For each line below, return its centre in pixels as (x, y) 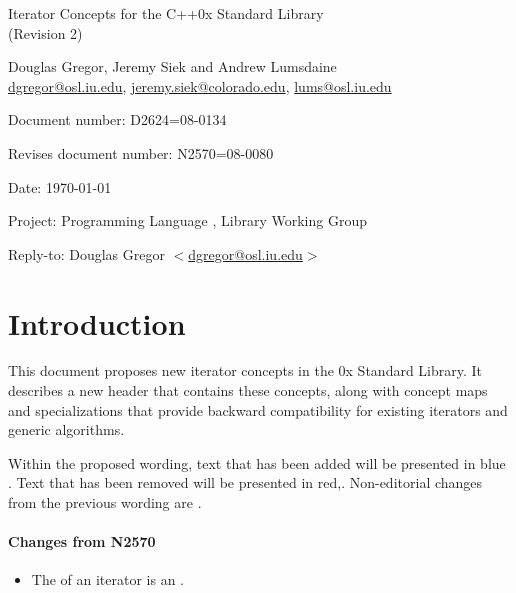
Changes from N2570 (82, 541)
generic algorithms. (66, 429)
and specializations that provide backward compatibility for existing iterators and (258, 409)
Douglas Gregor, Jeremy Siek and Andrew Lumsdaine (172, 66)
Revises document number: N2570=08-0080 (141, 152)
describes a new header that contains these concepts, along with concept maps (248, 390)
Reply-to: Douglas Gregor (86, 253)
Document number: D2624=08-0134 (117, 119)
